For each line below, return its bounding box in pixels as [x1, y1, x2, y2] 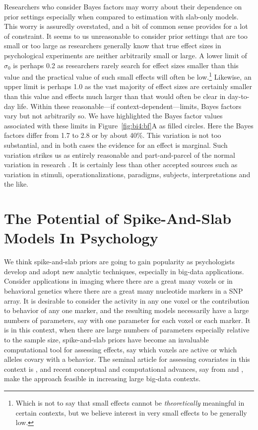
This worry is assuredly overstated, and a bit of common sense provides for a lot [4, 21, 248, 31]
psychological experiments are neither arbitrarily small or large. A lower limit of [4, 50, 247, 60]
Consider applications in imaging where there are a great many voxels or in [4, 276, 233, 286]
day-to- [227, 91, 250, 101]
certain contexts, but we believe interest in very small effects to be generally [15, 407, 247, 418]
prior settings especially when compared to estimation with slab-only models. [4, 11, 239, 21]
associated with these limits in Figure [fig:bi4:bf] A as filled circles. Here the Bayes [4, 120, 254, 130]
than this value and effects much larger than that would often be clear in [4, 91, 226, 101]
